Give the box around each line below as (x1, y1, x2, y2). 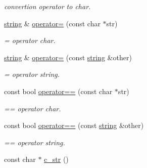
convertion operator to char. (4, 1, 91, 11)
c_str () (44, 154, 69, 164)
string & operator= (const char (4, 18, 101, 28)
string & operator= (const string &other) (4, 52, 132, 62)
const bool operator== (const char (4, 86, 113, 96)
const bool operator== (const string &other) (4, 120, 144, 131)
